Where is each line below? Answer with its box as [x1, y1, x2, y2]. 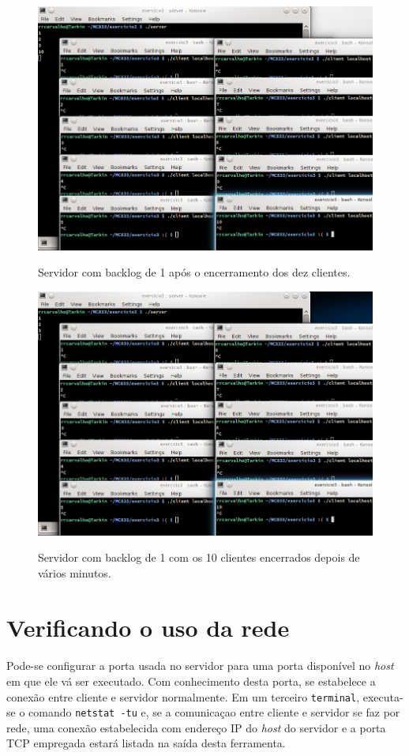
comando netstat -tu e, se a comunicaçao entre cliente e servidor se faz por [28, 704, 400, 720]
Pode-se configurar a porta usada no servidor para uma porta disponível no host [6, 657, 394, 674]
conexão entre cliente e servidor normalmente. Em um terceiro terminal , [6, 688, 360, 705]
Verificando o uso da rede [6, 611, 290, 643]
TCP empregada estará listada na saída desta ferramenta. [6, 735, 286, 751]
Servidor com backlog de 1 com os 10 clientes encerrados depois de [38, 549, 360, 566]
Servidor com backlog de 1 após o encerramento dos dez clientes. [38, 264, 351, 280]
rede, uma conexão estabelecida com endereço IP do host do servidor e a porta [6, 719, 386, 735]
